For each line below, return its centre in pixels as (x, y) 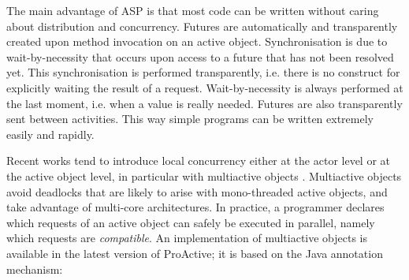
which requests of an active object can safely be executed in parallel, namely (191, 222)
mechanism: (35, 269)
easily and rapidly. (50, 134)
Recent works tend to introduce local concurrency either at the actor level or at (199, 161)
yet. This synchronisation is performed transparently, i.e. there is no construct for (203, 72)
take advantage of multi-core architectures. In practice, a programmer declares (195, 207)
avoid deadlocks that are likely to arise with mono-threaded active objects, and (197, 191)
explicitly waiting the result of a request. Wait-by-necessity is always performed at (205, 87)
